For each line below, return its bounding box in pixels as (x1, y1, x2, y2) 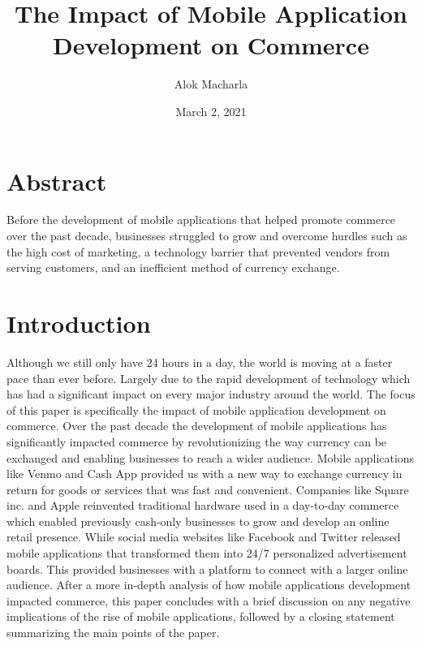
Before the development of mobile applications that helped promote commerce (6, 211, 396, 228)
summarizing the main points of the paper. (6, 624, 220, 641)
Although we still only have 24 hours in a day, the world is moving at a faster (6, 353, 393, 370)
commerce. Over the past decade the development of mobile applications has (6, 417, 387, 434)
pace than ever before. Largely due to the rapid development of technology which (6, 369, 411, 386)
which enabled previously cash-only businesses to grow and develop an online (6, 512, 390, 529)
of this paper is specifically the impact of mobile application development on (6, 401, 386, 418)
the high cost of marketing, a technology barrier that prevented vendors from (6, 243, 390, 260)
